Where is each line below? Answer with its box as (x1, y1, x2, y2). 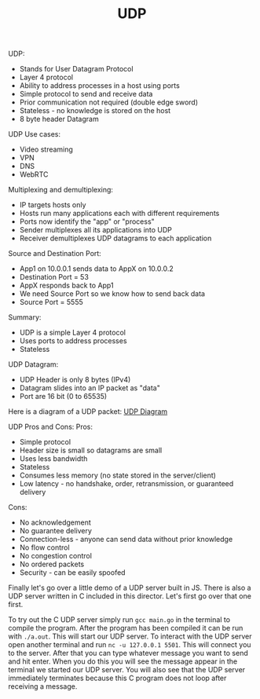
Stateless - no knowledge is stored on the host (19, 106, 171, 115)
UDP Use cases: (8, 130, 61, 139)
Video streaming (19, 145, 73, 154)
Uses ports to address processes (19, 336, 127, 346)
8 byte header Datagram (19, 115, 100, 124)
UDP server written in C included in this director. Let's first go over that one (8, 591, 251, 601)
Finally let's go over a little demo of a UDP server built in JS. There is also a (8, 583, 251, 593)
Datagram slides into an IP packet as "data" (19, 383, 161, 393)
